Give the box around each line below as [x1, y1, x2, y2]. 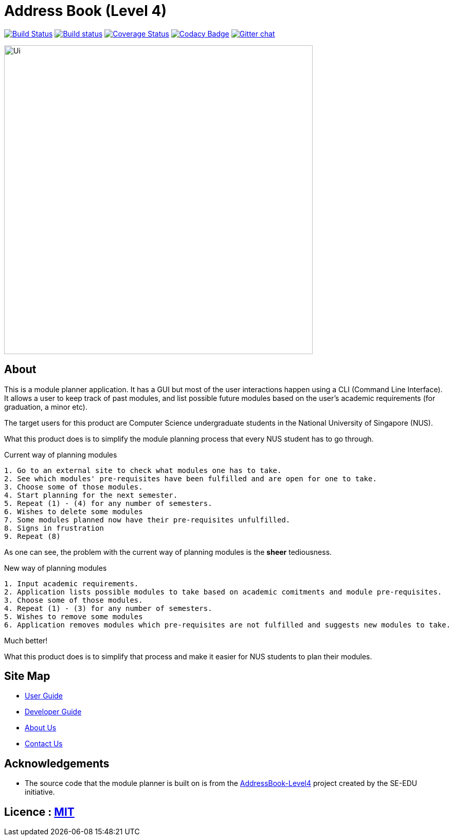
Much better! [4, 636, 48, 645]
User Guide [25, 691, 63, 701]
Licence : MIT [4, 805, 75, 818]
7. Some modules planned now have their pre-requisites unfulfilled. [4, 515, 291, 524]
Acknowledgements [4, 757, 110, 770]
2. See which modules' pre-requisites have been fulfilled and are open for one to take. [4, 474, 377, 483]
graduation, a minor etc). [4, 402, 87, 411]
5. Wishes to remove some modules [4, 612, 143, 621]
